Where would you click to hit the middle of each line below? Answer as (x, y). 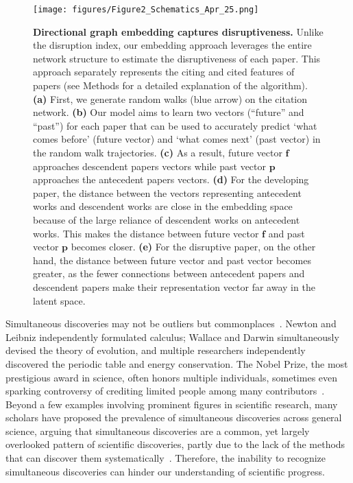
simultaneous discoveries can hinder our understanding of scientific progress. (165, 471)
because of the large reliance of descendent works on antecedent (167, 219)
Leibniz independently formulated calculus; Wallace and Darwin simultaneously (172, 337)
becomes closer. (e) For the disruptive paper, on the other (193, 247)
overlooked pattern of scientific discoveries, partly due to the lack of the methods (175, 444)
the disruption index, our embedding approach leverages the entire (172, 45)
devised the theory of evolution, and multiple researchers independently (156, 350)
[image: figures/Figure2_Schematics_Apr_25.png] (146, 10)
